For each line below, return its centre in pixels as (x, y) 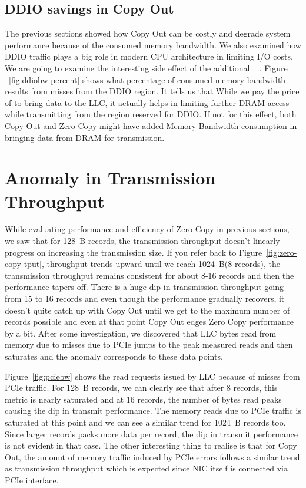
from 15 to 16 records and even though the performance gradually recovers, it (145, 299)
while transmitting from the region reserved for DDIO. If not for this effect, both (151, 114)
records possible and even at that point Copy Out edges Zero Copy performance (149, 322)
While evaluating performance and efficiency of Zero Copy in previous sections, (147, 229)
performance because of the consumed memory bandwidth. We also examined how (153, 44)
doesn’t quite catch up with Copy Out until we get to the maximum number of (147, 310)
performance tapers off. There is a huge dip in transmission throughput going (144, 287)
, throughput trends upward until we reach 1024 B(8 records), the (161, 264)
